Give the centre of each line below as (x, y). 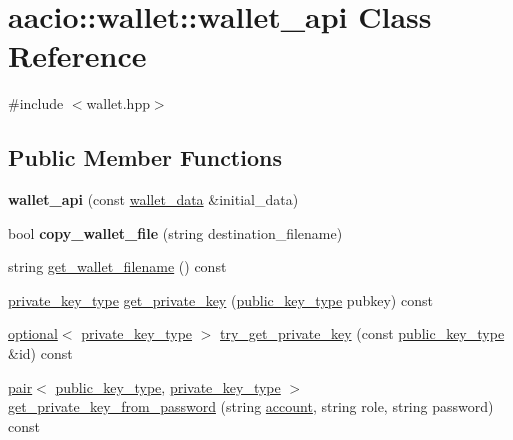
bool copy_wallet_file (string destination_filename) (175, 232)
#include (36, 103)
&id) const (40, 353)
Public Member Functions (145, 157)
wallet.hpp (118, 103)
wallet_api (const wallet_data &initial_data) (153, 199)
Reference (77, 55)
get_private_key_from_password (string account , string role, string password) (251, 406)
